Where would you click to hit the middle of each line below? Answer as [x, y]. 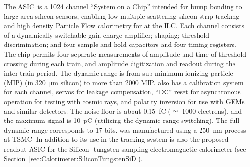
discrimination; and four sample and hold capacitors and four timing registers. [120, 44]
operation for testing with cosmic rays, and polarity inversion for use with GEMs [124, 101]
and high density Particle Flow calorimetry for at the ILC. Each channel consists [124, 25]
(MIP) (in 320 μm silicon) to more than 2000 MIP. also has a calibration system [124, 82]
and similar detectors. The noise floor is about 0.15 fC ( [87, 111]
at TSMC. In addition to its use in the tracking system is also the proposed [116, 139]
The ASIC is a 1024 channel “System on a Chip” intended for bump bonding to [123, 6]
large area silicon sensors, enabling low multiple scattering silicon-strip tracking [122, 16]
